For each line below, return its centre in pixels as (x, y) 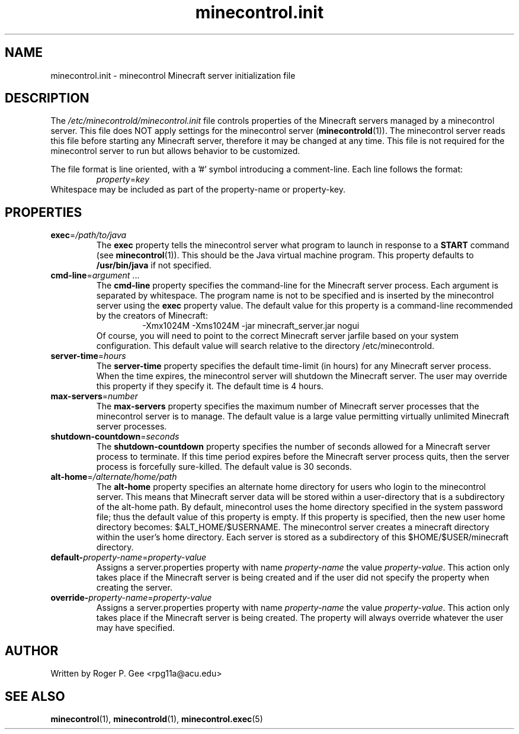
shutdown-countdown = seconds (115, 437)
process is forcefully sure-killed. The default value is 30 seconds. (224, 467)
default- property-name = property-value (129, 557)
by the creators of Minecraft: (152, 316)
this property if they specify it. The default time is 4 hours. (210, 386)
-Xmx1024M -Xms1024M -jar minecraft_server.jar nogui (251, 326)
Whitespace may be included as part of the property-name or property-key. (198, 190)
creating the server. (134, 588)
